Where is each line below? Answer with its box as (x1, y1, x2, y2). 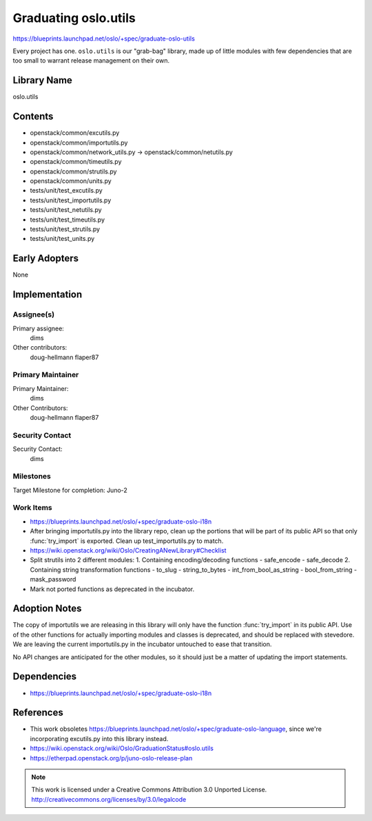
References (12, 707, 63, 718)
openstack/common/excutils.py (30, 129, 120, 137)
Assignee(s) (12, 310, 55, 319)
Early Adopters (12, 253, 79, 264)
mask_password (30, 575, 76, 584)
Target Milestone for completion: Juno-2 (12, 486, 127, 494)
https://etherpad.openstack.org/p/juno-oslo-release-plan (30, 754, 193, 762)
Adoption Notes (12, 603, 82, 615)
